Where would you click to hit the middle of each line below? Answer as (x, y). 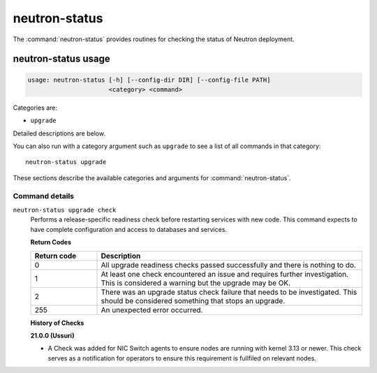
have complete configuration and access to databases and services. (128, 229)
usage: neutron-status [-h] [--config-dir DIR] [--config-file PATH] (149, 80)
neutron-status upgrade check (65, 210)
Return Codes (51, 242)
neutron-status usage (62, 59)
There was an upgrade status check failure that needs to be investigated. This (229, 292)
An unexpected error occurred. (152, 309)
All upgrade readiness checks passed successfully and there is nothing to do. (228, 265)
